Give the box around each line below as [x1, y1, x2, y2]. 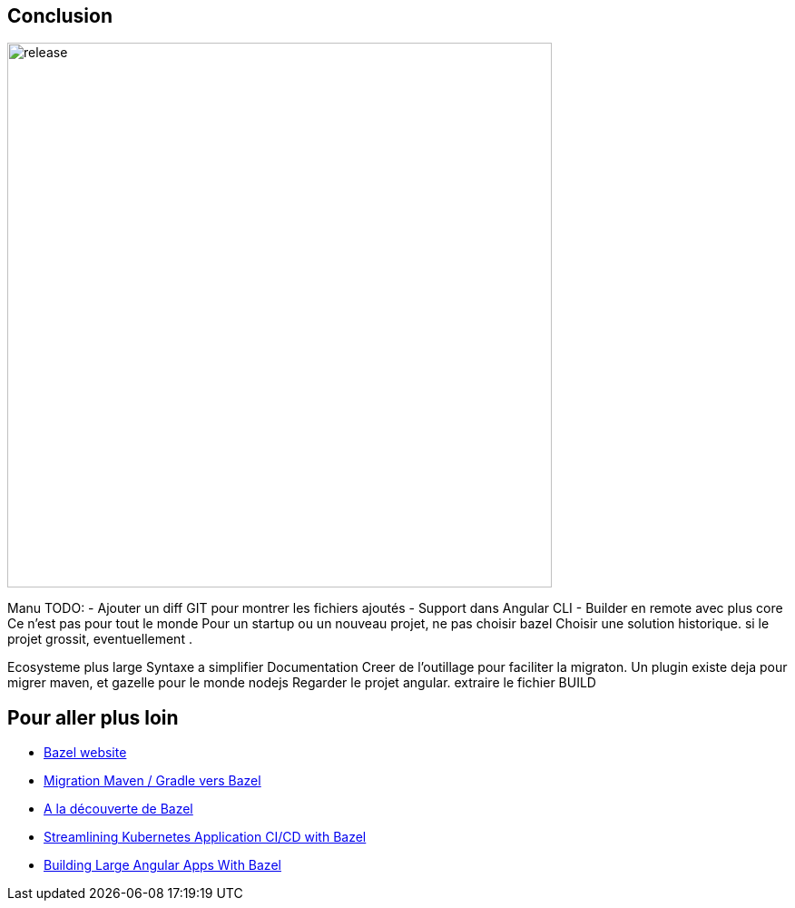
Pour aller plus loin [7, 706, 179, 729]
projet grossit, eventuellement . [7, 631, 192, 647]
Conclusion [7, 5, 113, 27]
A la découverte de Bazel [44, 801, 193, 817]
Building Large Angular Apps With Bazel [44, 857, 281, 873]
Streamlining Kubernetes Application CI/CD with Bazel [44, 829, 367, 845]
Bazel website [44, 745, 127, 761]
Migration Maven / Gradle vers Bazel [44, 773, 261, 789]
